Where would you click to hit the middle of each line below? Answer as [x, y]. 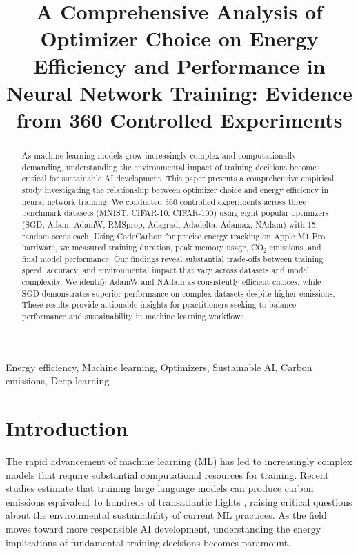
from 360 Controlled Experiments [179, 119]
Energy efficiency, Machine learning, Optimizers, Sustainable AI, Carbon [159, 367]
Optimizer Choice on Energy [179, 38]
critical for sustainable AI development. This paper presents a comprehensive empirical [178, 178]
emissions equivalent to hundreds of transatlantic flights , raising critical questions [179, 501]
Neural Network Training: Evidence [179, 92]
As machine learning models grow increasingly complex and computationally [159, 155]
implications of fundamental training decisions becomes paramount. [148, 542]
